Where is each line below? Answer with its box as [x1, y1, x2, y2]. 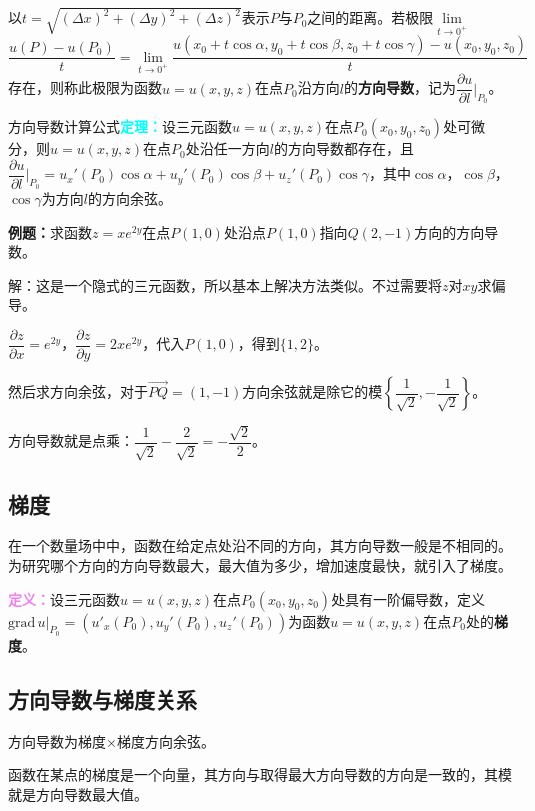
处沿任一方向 [185, 138, 270, 159]
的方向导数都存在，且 [273, 138, 414, 159]
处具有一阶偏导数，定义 [331, 588, 486, 609]
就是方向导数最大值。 [8, 783, 148, 804]
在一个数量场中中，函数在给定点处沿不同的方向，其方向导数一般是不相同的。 [8, 535, 512, 556]
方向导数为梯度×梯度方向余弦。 [8, 730, 215, 751]
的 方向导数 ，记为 [343, 77, 456, 98]
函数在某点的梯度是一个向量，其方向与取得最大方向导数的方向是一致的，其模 [8, 764, 512, 785]
